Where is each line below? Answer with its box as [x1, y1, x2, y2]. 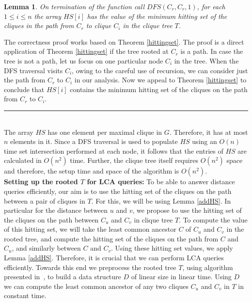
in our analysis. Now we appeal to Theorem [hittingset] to [74, 75, 247, 85]
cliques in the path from [4, 20, 74, 31]
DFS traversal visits [4, 65, 63, 75]
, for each [197, 1, 225, 11]
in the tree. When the [174, 55, 239, 65]
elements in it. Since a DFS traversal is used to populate [10, 136, 178, 146]
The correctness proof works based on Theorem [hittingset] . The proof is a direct [4, 36, 244, 47]
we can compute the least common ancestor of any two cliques [4, 281, 189, 291]
